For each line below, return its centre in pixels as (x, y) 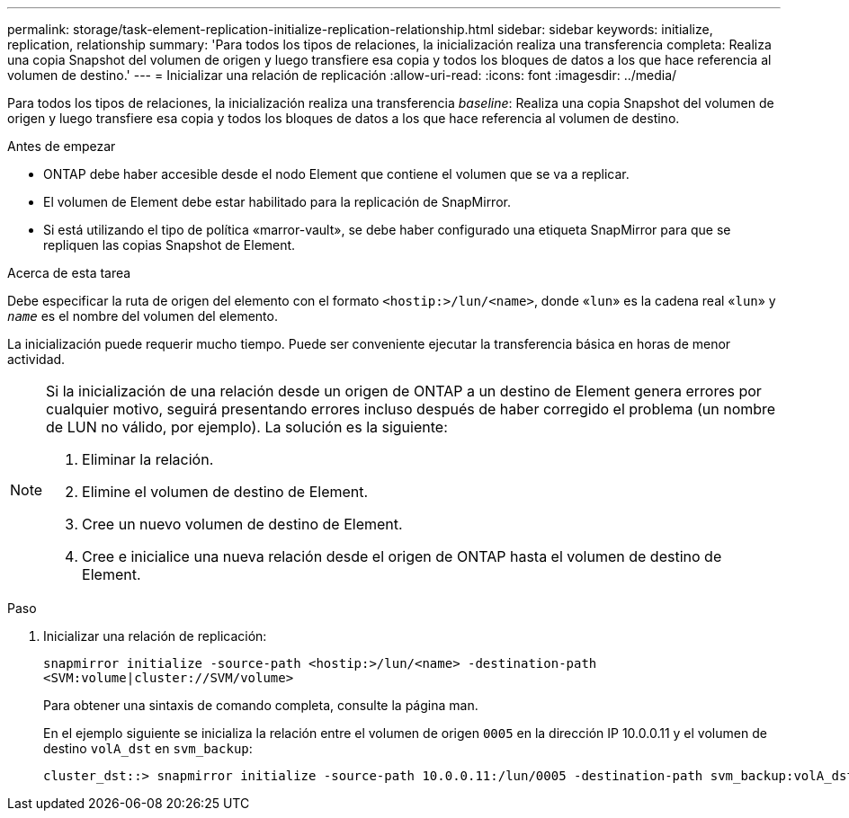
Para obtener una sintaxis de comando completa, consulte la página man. (261, 705)
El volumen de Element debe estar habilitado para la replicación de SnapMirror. (277, 202)
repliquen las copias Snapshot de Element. (170, 245)
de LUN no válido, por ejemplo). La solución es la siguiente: (247, 427)
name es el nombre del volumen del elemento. (143, 316)
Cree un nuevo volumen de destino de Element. (242, 524)
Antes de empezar (62, 146)
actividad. (36, 359)
